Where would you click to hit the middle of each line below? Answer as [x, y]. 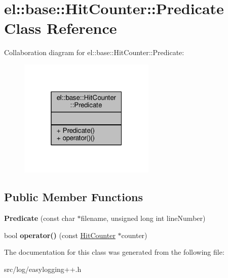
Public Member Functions [73, 197]
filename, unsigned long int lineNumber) [143, 218]
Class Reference [61, 28]
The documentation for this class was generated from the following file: [114, 252]
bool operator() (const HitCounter [60, 235]
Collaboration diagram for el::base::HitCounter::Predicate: [94, 52]
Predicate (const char [40, 218]
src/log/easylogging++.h [43, 269]
